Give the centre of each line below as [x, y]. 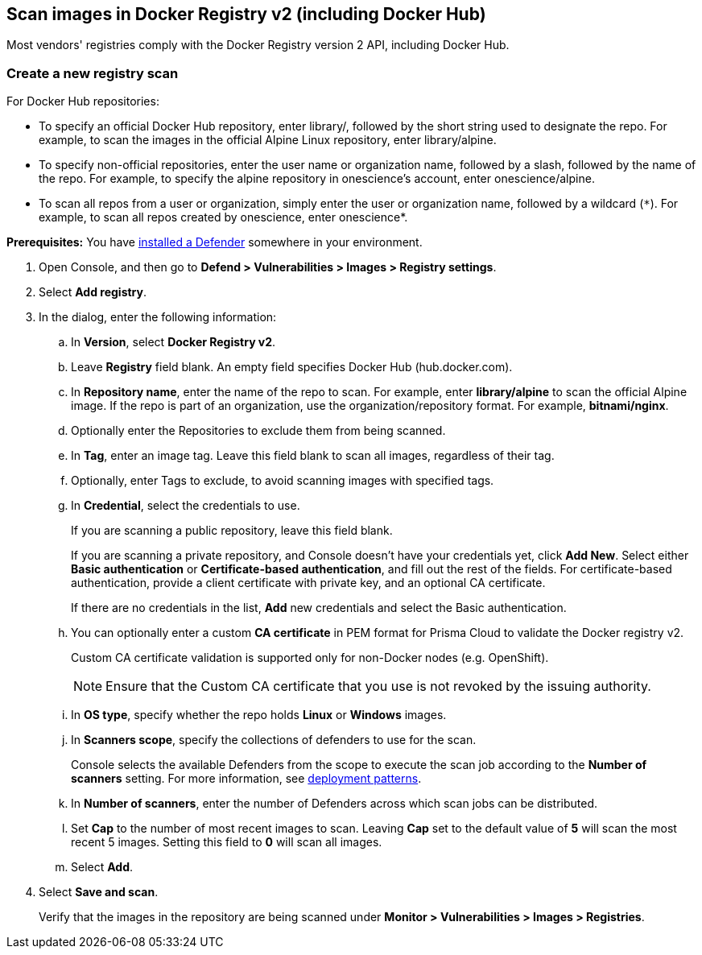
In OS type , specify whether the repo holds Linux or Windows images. [259, 715]
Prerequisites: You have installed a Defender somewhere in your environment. [215, 242]
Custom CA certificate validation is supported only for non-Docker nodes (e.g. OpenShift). [310, 658]
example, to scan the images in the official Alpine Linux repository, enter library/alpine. [268, 140]
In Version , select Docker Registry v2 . [173, 342]
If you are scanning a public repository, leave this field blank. [232, 531]
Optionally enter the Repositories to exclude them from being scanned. [258, 431]
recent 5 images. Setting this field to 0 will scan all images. [227, 842]
